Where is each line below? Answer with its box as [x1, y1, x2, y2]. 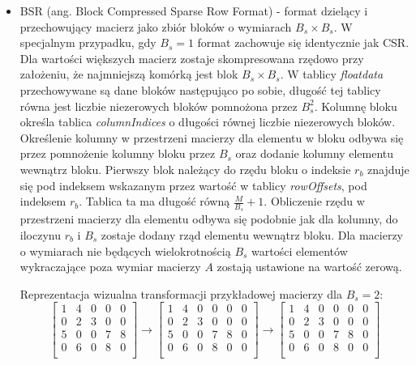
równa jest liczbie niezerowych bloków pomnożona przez [19, 97, 298, 114]
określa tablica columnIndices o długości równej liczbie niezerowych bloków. [19, 113, 396, 130]
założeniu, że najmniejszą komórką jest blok [19, 66, 238, 83]
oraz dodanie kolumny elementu [235, 145, 394, 162]
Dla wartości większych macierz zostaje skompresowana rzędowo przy [19, 49, 364, 66]
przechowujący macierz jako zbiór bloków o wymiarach [19, 18, 292, 35]
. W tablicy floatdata [280, 66, 384, 83]
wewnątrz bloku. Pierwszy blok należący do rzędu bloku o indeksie [19, 160, 351, 177]
